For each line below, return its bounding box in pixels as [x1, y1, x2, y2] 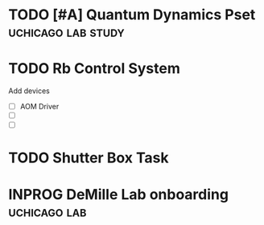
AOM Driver [19, 102, 60, 112]
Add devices [8, 86, 51, 96]
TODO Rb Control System [8, 59, 181, 78]
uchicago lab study [8, 22, 125, 41]
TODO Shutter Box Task [8, 149, 169, 166]
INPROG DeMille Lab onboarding [8, 185, 229, 203]
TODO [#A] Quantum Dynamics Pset [8, 6, 256, 24]
